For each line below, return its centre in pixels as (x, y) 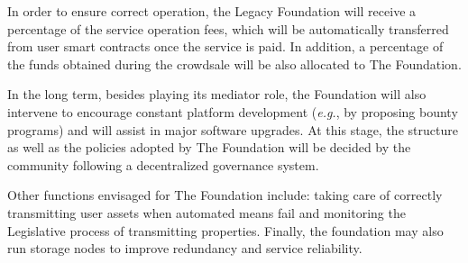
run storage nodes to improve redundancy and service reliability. (185, 248)
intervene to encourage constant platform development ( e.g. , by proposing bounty (233, 111)
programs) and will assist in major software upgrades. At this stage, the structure (233, 129)
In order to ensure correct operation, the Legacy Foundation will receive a (212, 11)
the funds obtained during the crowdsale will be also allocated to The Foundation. (234, 63)
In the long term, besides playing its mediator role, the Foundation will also (217, 94)
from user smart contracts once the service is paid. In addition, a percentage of (225, 46)
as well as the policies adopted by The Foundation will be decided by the (209, 147)
